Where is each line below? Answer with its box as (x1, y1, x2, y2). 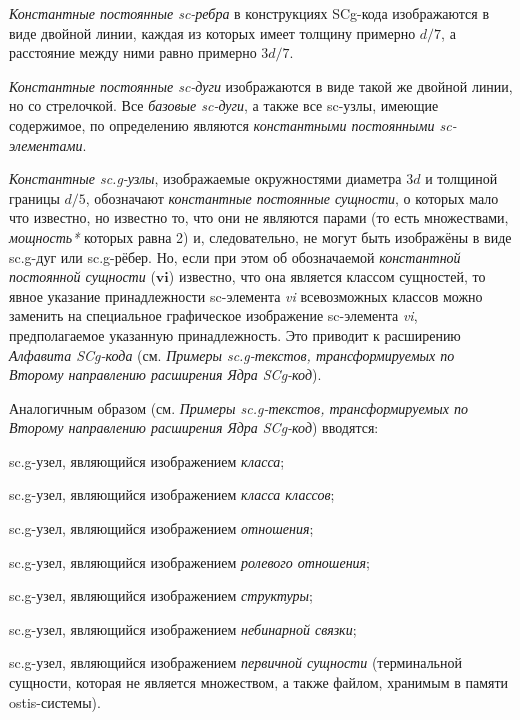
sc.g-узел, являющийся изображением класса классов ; (9, 484, 335, 505)
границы (9, 187, 60, 208)
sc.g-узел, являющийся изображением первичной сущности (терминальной (9, 652, 462, 673)
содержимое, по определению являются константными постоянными (9, 114, 435, 135)
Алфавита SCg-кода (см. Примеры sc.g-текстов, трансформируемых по (9, 344, 455, 365)
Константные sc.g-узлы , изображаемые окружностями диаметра (9, 168, 402, 189)
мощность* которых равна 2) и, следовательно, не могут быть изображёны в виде (9, 226, 512, 247)
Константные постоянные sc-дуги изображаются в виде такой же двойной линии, (9, 75, 513, 96)
